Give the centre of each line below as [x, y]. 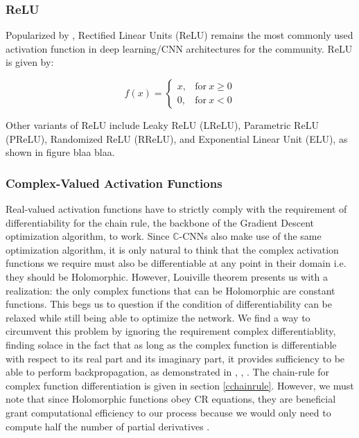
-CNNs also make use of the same [250, 236]
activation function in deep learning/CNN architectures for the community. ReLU [179, 48]
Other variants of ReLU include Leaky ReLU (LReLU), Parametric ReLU [162, 125]
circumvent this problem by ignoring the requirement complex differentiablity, [171, 331]
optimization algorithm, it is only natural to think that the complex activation [172, 249]
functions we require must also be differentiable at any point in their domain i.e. [176, 263]
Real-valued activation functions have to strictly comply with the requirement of [176, 209]
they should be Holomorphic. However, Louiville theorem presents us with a [167, 276]
